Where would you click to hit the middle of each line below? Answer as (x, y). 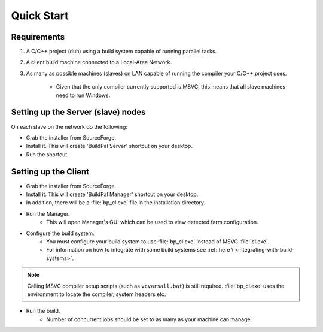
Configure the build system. (60, 233)
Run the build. (43, 311)
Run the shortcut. (47, 154)
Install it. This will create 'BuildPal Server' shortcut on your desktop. (109, 146)
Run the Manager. (48, 213)
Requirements (38, 37)
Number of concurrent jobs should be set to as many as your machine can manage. (149, 319)
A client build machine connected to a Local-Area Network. (99, 62)
